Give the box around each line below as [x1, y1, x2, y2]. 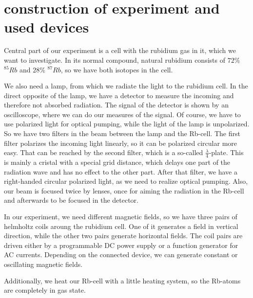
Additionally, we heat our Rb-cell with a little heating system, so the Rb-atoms [4, 275, 241, 285]
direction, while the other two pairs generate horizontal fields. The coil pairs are [4, 230, 243, 241]
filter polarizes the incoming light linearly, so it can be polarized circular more [4, 138, 237, 148]
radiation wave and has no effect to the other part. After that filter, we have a [4, 166, 237, 176]
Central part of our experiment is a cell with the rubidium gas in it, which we [4, 45, 236, 55]
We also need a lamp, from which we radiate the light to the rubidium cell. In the [4, 81, 248, 91]
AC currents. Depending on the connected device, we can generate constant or [4, 249, 238, 260]
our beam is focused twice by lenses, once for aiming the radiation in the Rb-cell [4, 185, 244, 195]
